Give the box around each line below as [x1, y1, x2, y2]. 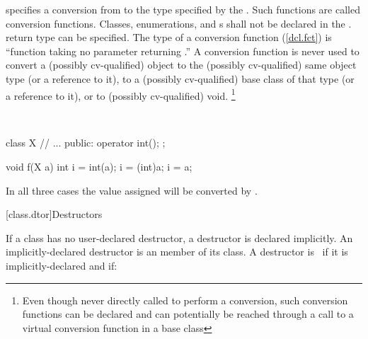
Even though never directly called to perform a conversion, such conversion [22, 292, 348, 307]
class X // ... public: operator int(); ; [6, 135, 166, 150]
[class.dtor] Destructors [6, 207, 103, 222]
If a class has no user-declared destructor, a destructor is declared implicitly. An [6, 230, 353, 245]
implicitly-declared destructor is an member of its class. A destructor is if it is [6, 244, 348, 259]
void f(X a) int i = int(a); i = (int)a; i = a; [6, 159, 192, 173]
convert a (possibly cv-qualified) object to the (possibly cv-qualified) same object [6, 57, 357, 72]
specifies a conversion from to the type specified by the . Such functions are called [6, 2, 360, 16]
